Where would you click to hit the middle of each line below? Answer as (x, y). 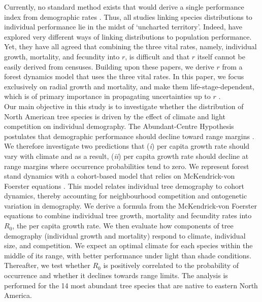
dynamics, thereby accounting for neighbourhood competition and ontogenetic (126, 196)
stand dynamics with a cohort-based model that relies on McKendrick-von (120, 176)
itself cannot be (221, 56)
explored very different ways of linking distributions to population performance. (128, 36)
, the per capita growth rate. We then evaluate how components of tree (123, 226)
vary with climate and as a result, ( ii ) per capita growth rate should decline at (126, 156)
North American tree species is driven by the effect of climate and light (115, 116)
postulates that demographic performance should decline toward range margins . (129, 136)
